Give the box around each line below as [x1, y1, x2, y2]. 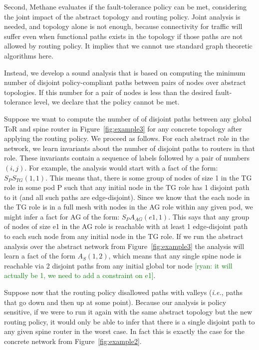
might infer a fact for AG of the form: [4, 211, 120, 221]
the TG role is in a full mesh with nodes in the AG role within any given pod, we [4, 201, 253, 212]
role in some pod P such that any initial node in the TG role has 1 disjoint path [4, 182, 250, 192]
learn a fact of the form [4, 250, 75, 261]
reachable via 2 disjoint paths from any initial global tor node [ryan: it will [4, 260, 233, 270]
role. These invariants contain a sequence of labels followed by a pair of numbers [4, 152, 250, 163]
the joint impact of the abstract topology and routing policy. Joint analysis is [4, 11, 241, 21]
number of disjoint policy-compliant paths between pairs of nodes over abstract [4, 77, 246, 87]
